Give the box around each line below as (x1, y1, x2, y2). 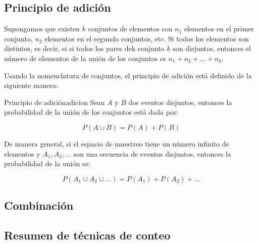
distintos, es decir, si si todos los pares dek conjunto (4, 43, 165, 54)
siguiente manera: (4, 80, 59, 90)
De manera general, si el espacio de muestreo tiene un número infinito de (4, 138, 229, 149)
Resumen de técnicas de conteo (4, 227, 171, 242)
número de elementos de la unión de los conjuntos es (4, 53, 166, 63)
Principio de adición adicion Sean (4, 96, 105, 107)
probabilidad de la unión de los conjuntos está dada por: (4, 107, 179, 117)
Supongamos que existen (4, 23, 80, 34)
